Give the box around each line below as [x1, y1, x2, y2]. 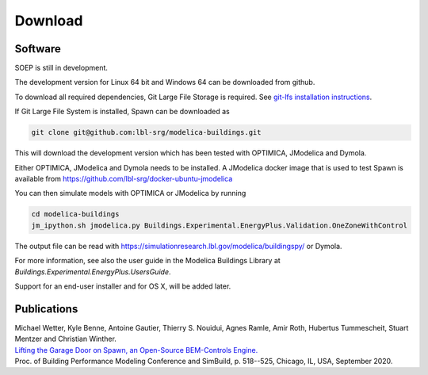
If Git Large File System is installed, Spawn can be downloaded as [14, 107, 230, 117]
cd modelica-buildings [31, 210, 120, 219]
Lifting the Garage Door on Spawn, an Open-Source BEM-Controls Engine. [14, 345, 258, 354]
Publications [14, 302, 78, 316]
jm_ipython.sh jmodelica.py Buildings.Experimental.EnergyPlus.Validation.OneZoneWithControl [31, 220, 408, 230]
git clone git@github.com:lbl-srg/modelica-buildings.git [31, 128, 262, 137]
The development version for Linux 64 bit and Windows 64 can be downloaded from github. [14, 78, 315, 87]
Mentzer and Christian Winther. [14, 334, 117, 344]
